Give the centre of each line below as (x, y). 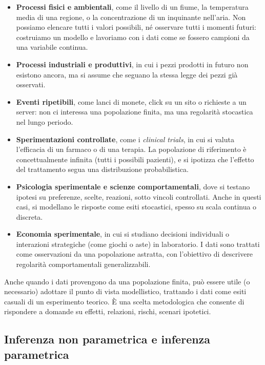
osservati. (31, 84)
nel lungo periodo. (45, 121)
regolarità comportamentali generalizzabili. (83, 264)
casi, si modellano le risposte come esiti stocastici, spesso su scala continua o (136, 207)
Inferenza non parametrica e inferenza (107, 339)
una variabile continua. (52, 47)
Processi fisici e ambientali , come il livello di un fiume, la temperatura (132, 7)
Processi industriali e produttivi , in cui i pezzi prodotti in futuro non (132, 64)
